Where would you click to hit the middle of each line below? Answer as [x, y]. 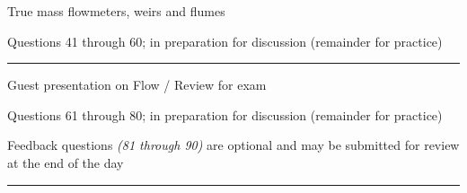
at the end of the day [66, 162]
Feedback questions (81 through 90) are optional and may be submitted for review [233, 145]
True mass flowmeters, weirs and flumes [116, 11]
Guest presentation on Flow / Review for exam [137, 85]
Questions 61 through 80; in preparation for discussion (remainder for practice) [225, 114]
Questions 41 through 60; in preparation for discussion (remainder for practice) [225, 41]
